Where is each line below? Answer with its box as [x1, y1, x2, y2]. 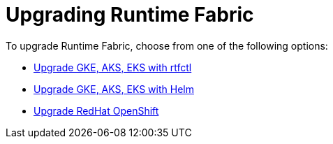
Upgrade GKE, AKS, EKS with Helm [34, 82, 194, 95]
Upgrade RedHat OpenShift [34, 104, 159, 117]
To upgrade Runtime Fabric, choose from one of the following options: [6, 39, 328, 52]
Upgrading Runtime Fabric [6, 3, 254, 27]
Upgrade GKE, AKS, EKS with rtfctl [34, 61, 192, 73]
